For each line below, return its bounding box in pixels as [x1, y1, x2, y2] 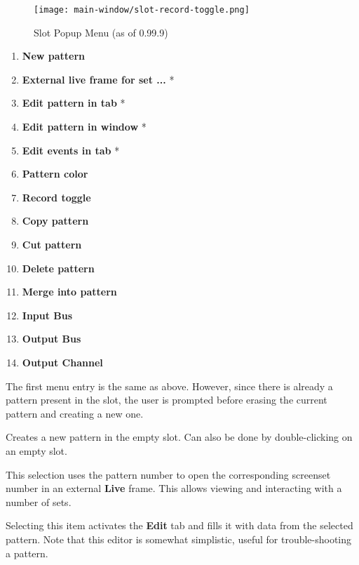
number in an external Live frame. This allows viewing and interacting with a [6, 481, 342, 496]
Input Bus [22, 307, 73, 322]
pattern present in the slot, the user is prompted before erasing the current [6, 392, 327, 407]
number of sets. [6, 494, 72, 509]
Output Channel [22, 354, 103, 369]
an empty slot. [6, 443, 67, 458]
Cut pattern [22, 237, 82, 251]
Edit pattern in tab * [22, 95, 126, 110]
